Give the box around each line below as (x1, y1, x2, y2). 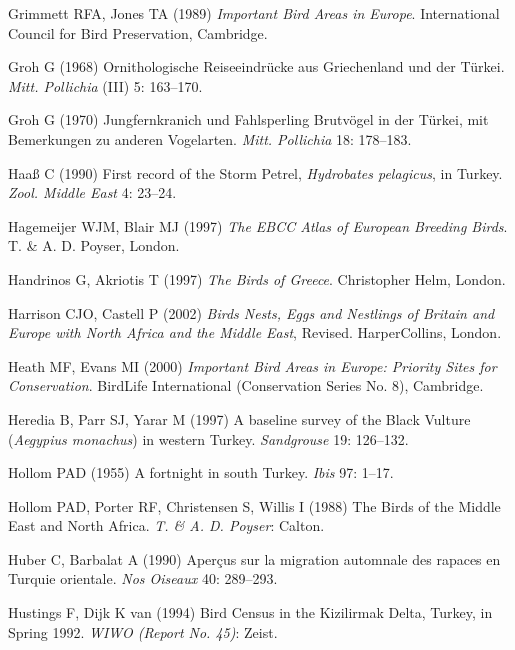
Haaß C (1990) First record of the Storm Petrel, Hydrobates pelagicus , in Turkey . (8, 162, 503, 183)
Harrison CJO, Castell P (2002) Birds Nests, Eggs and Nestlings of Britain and (8, 302, 495, 323)
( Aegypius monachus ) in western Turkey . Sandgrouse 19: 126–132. (8, 428, 409, 449)
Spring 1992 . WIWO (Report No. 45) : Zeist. (8, 621, 278, 642)
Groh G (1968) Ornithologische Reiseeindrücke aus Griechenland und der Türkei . (8, 56, 505, 77)
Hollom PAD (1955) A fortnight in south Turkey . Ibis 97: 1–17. (8, 462, 394, 483)
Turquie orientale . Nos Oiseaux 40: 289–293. (8, 568, 278, 589)
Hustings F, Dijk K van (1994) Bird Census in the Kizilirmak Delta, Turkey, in (8, 602, 493, 623)
